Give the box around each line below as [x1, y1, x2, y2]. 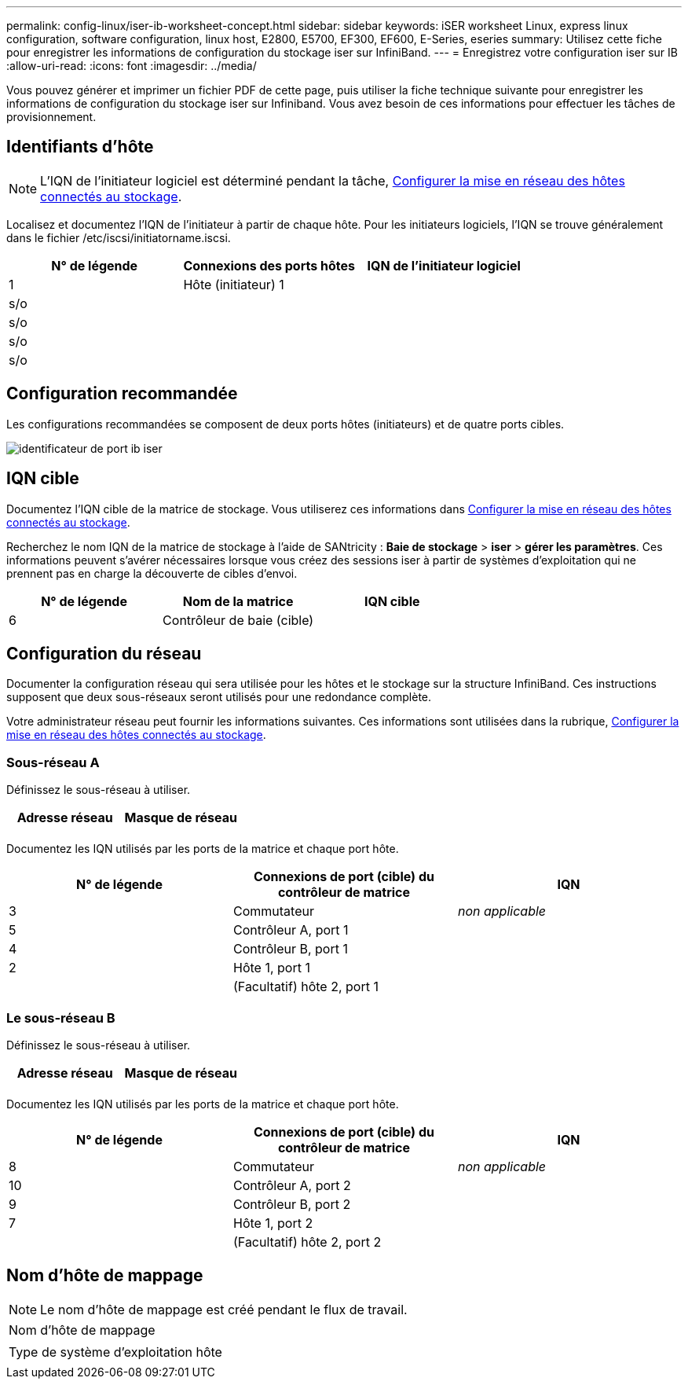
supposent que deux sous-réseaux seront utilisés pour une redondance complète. [6, 690, 432, 704]
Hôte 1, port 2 [232, 1214, 313, 1231]
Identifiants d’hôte [6, 137, 154, 157]
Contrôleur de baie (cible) [163, 612, 314, 628]
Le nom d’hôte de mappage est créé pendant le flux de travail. [40, 1301, 408, 1317]
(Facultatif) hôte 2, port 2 [232, 1233, 382, 1250]
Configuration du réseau [6, 643, 202, 663]
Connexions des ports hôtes [183, 257, 355, 274]
